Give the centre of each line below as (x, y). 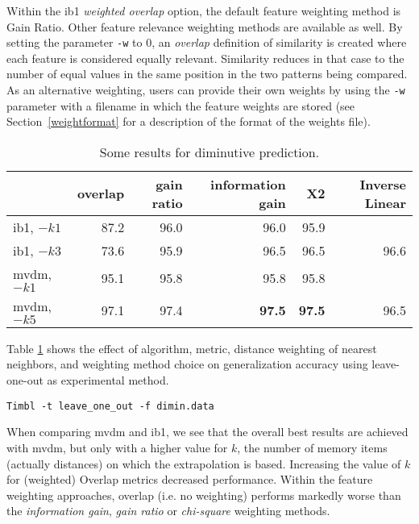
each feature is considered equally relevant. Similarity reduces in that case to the (205, 58)
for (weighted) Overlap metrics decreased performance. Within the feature (190, 479)
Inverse (383, 184)
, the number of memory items (312, 447)
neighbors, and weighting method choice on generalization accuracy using (187, 364)
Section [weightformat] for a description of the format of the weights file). (189, 121)
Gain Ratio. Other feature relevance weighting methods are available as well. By (205, 26)
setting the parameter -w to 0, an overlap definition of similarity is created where (207, 42)
